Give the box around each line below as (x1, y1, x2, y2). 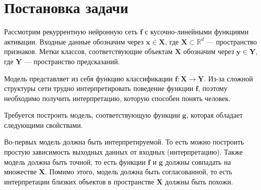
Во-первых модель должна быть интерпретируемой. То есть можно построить (4, 136, 244, 147)
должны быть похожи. (165, 176, 233, 186)
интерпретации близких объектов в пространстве (4, 176, 154, 186)
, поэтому (198, 83, 228, 93)
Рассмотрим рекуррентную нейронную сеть (4, 26, 138, 37)
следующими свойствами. (4, 119, 83, 130)
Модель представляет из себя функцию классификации (4, 73, 173, 83)
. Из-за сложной (204, 73, 253, 83)
